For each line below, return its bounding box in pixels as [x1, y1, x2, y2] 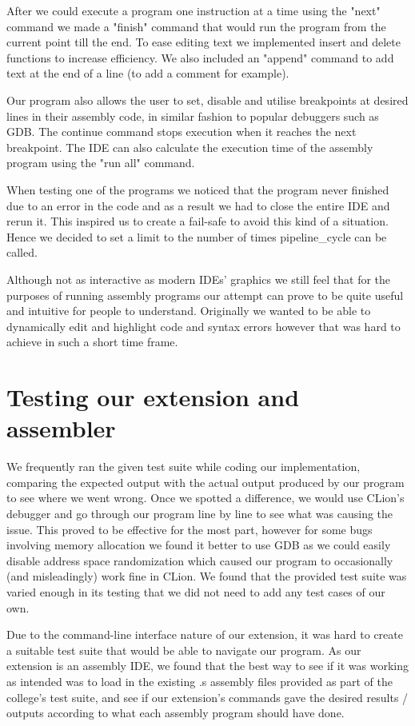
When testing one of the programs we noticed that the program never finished [6, 181, 389, 197]
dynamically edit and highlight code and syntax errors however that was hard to [6, 317, 401, 334]
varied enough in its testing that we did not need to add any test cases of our [6, 583, 385, 600]
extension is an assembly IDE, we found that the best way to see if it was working [6, 657, 409, 674]
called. [6, 244, 38, 261]
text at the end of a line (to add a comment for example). [6, 65, 289, 82]
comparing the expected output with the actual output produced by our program [6, 473, 405, 490]
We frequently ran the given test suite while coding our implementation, [6, 458, 361, 475]
